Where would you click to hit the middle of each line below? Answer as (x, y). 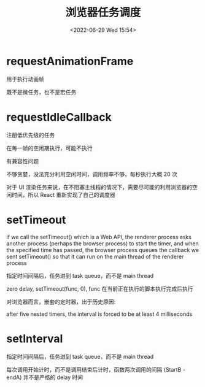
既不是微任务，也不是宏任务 (41, 92)
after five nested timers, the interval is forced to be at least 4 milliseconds (99, 314)
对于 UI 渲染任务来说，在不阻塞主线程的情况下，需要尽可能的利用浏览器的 (99, 187)
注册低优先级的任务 (31, 135)
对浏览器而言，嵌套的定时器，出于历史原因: (61, 302)
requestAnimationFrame (70, 61)
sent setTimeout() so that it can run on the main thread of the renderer (95, 256)
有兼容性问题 (22, 161)
